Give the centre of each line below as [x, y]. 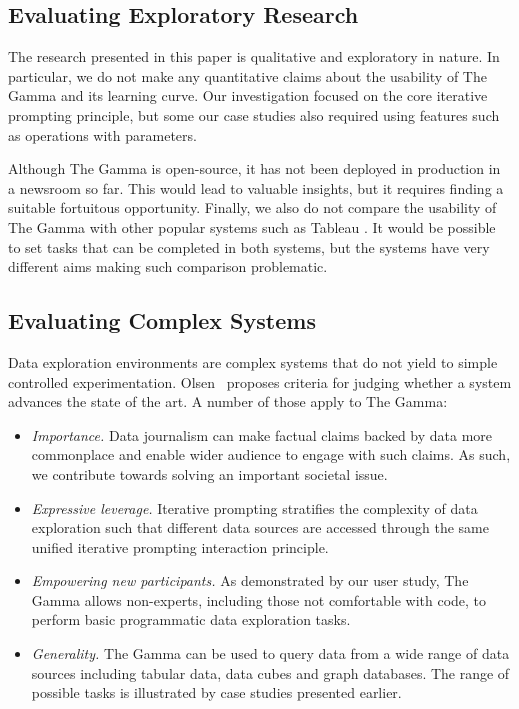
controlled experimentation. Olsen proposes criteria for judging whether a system [260, 381]
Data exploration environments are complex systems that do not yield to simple [253, 361]
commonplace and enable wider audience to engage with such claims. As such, [271, 454]
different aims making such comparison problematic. [168, 266]
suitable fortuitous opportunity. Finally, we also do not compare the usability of [252, 207]
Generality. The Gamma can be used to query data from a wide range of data [270, 653]
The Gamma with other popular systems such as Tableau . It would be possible [252, 226]
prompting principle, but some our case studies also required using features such [254, 114]
